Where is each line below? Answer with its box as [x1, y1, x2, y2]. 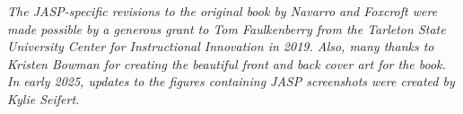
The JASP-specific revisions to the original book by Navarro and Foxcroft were [7, 2, 438, 20]
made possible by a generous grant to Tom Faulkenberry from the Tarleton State [7, 19, 446, 38]
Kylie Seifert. [7, 89, 80, 108]
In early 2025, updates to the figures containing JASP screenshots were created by [7, 72, 455, 91]
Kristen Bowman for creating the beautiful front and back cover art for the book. [7, 54, 446, 73]
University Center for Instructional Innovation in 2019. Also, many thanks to [7, 37, 434, 56]
